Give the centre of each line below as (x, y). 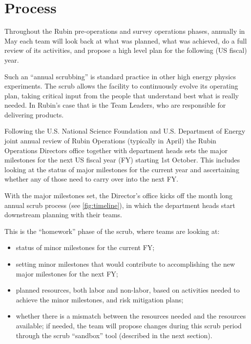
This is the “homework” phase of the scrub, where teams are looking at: (112, 231)
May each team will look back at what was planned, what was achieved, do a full (126, 40)
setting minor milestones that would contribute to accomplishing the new (125, 264)
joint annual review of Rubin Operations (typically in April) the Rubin (110, 141)
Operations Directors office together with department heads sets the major (116, 150)
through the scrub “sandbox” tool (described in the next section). (114, 335)
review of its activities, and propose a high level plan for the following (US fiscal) (126, 50)
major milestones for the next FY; (67, 273)
